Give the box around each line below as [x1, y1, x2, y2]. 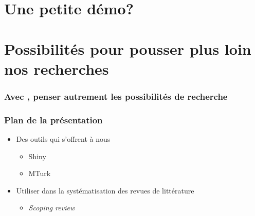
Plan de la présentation [4, 113, 103, 126]
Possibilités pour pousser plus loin [4, 38, 251, 59]
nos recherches [4, 58, 109, 79]
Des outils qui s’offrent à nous [16, 134, 111, 144]
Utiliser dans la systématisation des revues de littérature [16, 185, 194, 196]
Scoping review [28, 202, 75, 213]
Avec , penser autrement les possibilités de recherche [4, 90, 228, 102]
